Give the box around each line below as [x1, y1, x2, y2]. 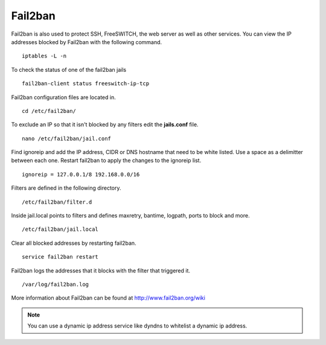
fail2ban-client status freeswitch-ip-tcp [22, 80, 150, 87]
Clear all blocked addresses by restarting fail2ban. [11, 239, 136, 247]
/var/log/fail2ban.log [22, 281, 89, 288]
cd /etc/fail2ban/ [22, 108, 77, 114]
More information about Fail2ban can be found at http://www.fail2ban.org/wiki [11, 294, 205, 301]
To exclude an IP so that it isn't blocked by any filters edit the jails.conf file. [11, 121, 199, 128]
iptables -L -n [22, 53, 67, 60]
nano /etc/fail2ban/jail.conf [22, 135, 112, 142]
